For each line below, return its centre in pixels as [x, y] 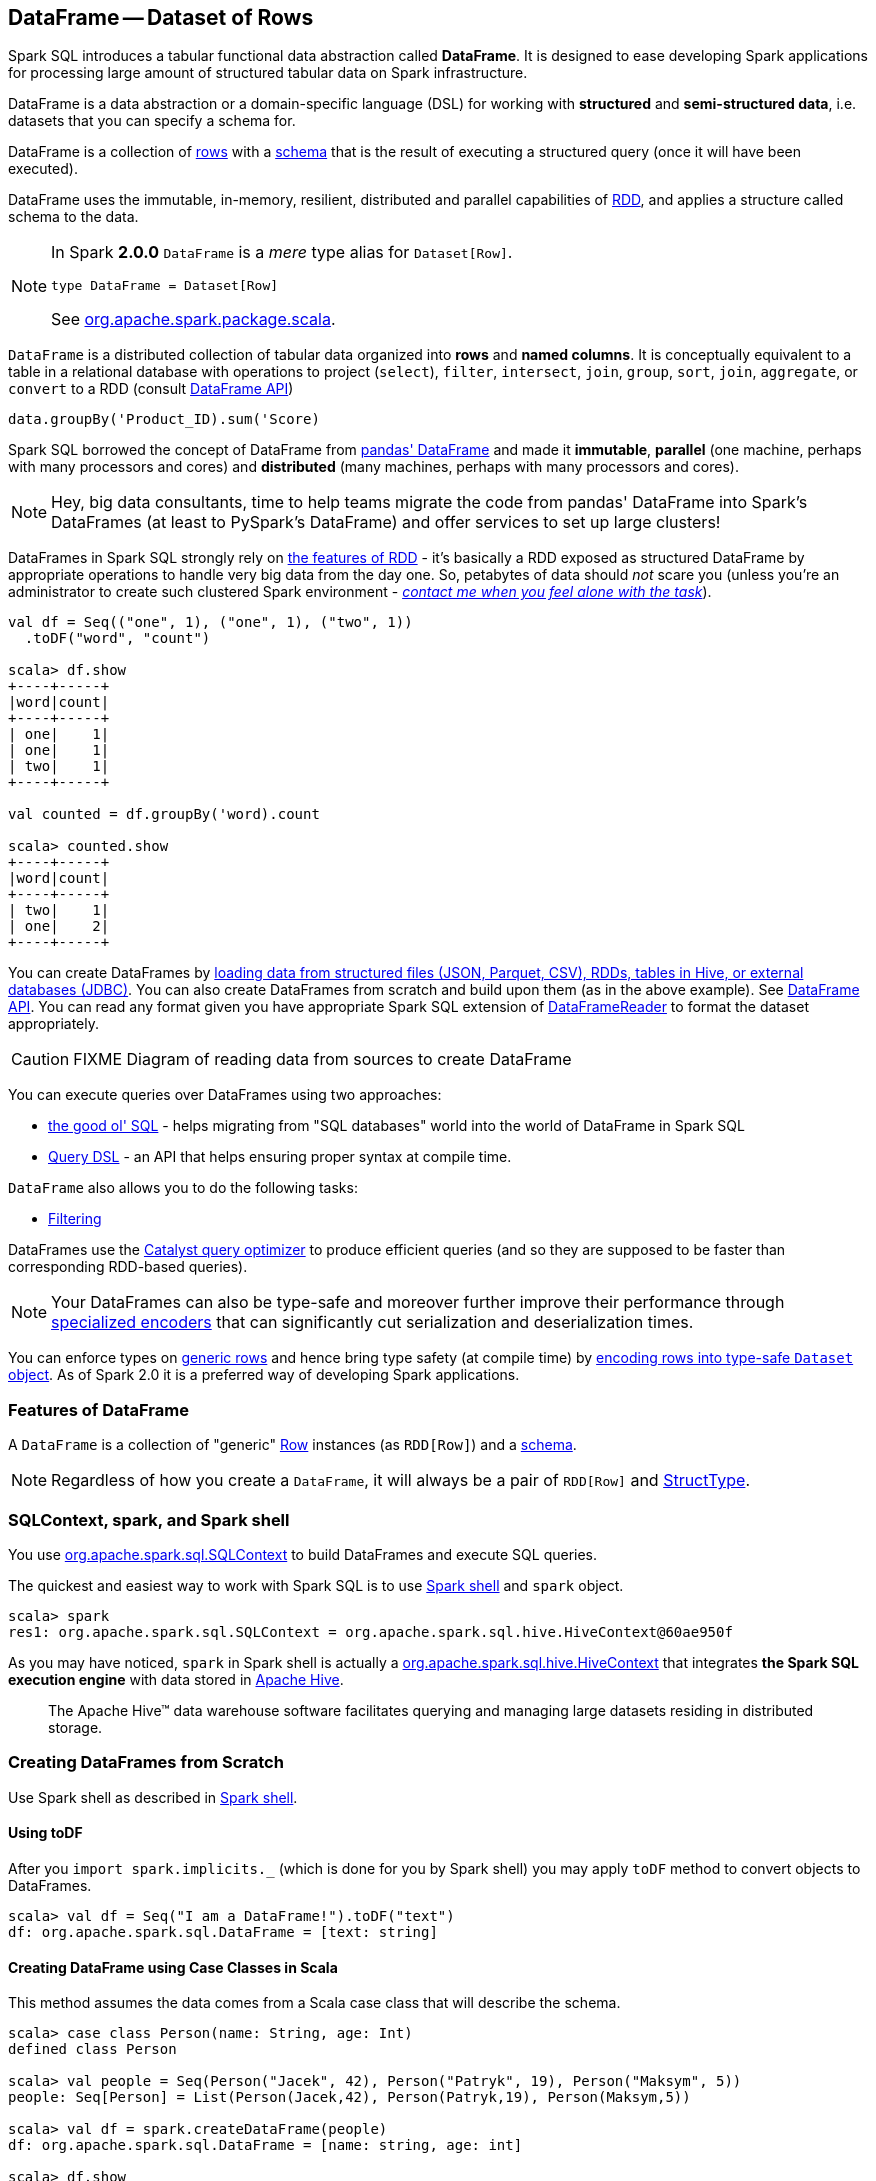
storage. [75, 1727]
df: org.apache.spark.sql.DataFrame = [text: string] [223, 1931]
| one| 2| [59, 926]
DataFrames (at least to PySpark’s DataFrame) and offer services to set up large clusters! [386, 522]
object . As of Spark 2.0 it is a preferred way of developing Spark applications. [264, 1375]
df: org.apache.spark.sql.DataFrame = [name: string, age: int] [265, 2145]
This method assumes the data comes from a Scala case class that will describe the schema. [314, 2003]
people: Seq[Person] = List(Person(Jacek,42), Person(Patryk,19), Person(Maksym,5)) [349, 2097]
